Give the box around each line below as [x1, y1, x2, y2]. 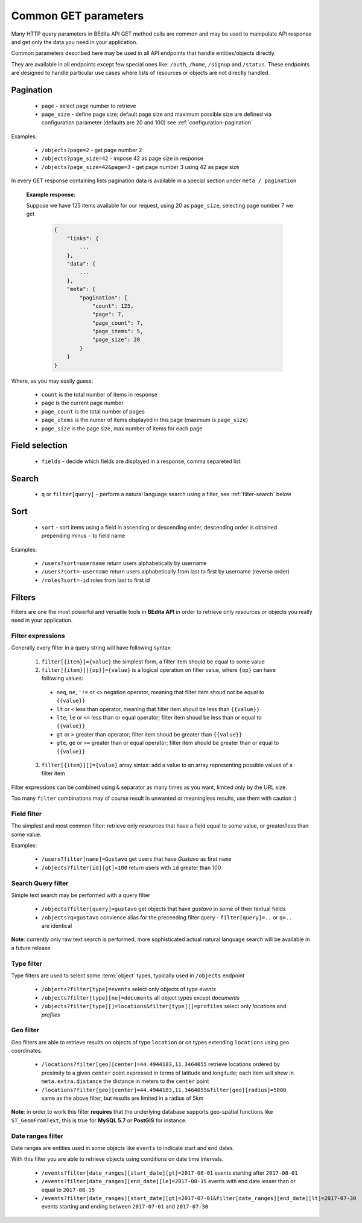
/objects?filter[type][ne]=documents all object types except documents [41, 994, 240, 1001]
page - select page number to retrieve [41, 102, 136, 109]
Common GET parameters [11, 9, 144, 22]
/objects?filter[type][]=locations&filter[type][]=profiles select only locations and [41, 1003, 287, 1010]
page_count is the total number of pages [41, 407, 145, 415]
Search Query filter [11, 879, 69, 887]
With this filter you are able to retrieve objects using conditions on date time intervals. [11, 1155, 224, 1163]
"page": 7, [92, 311, 125, 318]
